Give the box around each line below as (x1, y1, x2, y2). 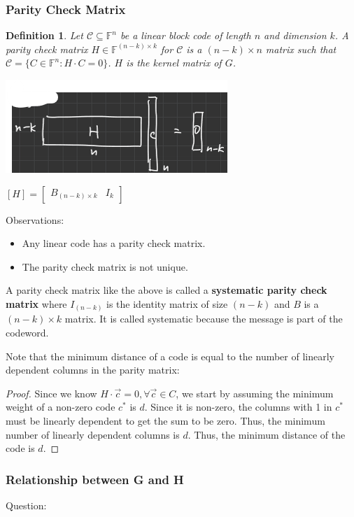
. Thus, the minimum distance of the (187, 427, 346, 441)
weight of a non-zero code (6, 399, 115, 414)
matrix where (6, 296, 67, 311)
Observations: (6, 212, 64, 227)
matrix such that (265, 41, 337, 56)
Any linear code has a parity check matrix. (22, 236, 206, 250)
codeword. (6, 325, 49, 340)
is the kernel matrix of (126, 55, 222, 70)
